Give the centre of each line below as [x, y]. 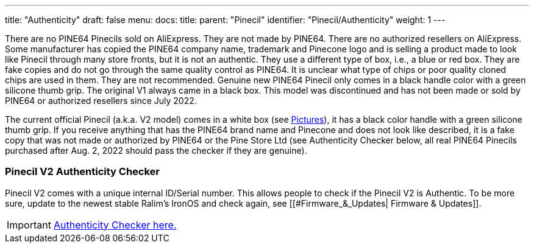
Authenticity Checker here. [115, 225]
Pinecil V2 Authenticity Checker [83, 172]
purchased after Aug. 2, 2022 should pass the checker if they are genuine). [156, 150]
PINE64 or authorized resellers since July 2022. [101, 101]
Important [29, 225]
